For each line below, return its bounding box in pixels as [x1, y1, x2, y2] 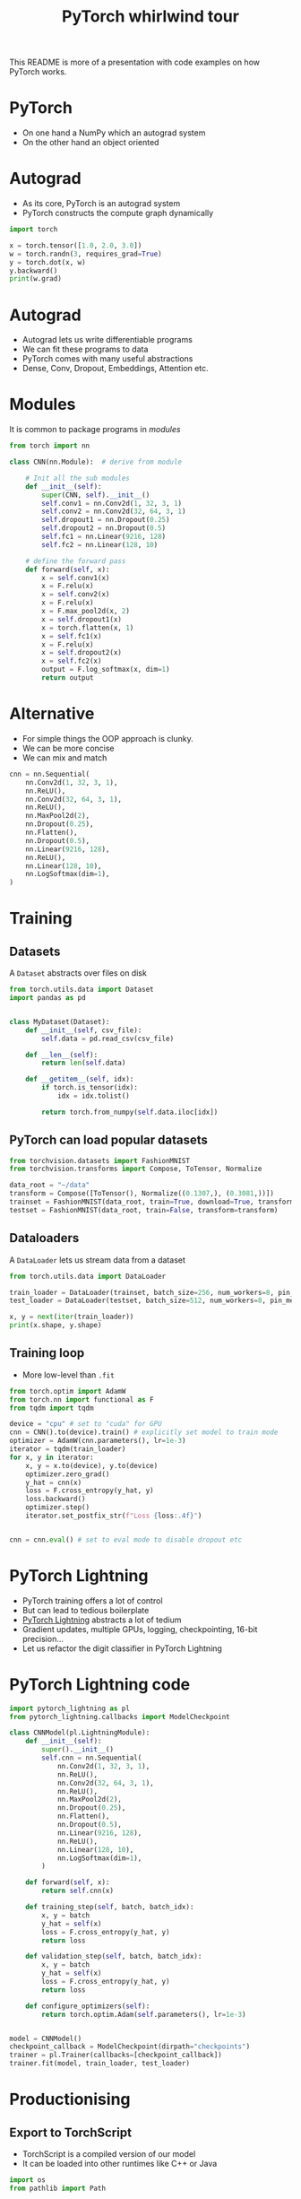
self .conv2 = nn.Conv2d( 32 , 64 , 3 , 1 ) [41, 507, 186, 517]
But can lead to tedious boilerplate [21, 1604, 150, 1615]
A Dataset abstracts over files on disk [9, 968, 148, 978]
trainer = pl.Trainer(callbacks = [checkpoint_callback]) [9, 2051, 222, 2060]
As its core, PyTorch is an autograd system [21, 198, 181, 209]
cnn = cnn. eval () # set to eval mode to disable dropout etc [9, 1535, 243, 1544]
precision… [21, 1633, 64, 1644]
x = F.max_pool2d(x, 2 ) [41, 607, 130, 616]
